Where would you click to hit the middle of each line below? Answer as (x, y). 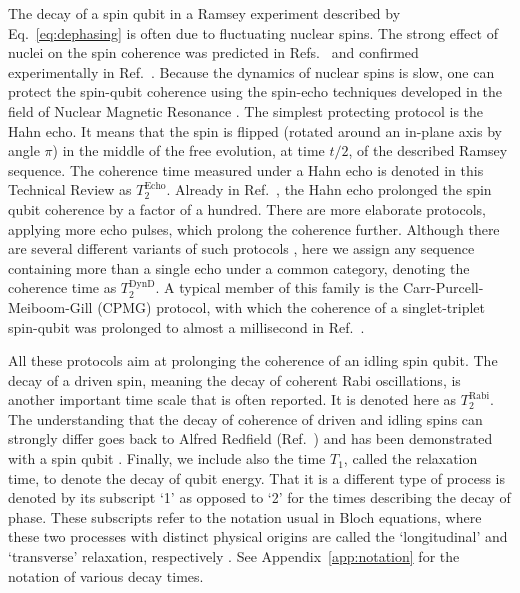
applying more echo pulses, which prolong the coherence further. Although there (254, 228)
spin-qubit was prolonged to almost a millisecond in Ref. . (186, 326)
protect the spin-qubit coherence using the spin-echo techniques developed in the (255, 91)
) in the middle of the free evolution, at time (188, 150)
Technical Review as (70, 189)
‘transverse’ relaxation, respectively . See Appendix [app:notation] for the (234, 556)
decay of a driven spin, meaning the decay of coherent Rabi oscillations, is (234, 379)
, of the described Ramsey (428, 150)
